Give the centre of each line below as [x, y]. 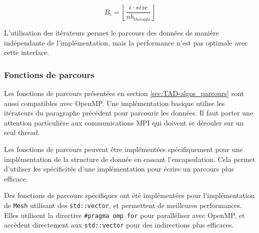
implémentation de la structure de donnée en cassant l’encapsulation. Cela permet [130, 159]
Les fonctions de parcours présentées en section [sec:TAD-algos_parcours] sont [124, 93]
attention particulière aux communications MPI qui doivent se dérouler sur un [124, 122]
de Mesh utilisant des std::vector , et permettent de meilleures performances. [123, 205]
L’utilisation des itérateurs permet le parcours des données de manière [111, 32]
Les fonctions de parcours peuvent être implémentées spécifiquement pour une [123, 149]
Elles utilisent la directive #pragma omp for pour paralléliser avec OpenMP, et [124, 215]
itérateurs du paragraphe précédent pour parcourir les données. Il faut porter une [129, 113]
